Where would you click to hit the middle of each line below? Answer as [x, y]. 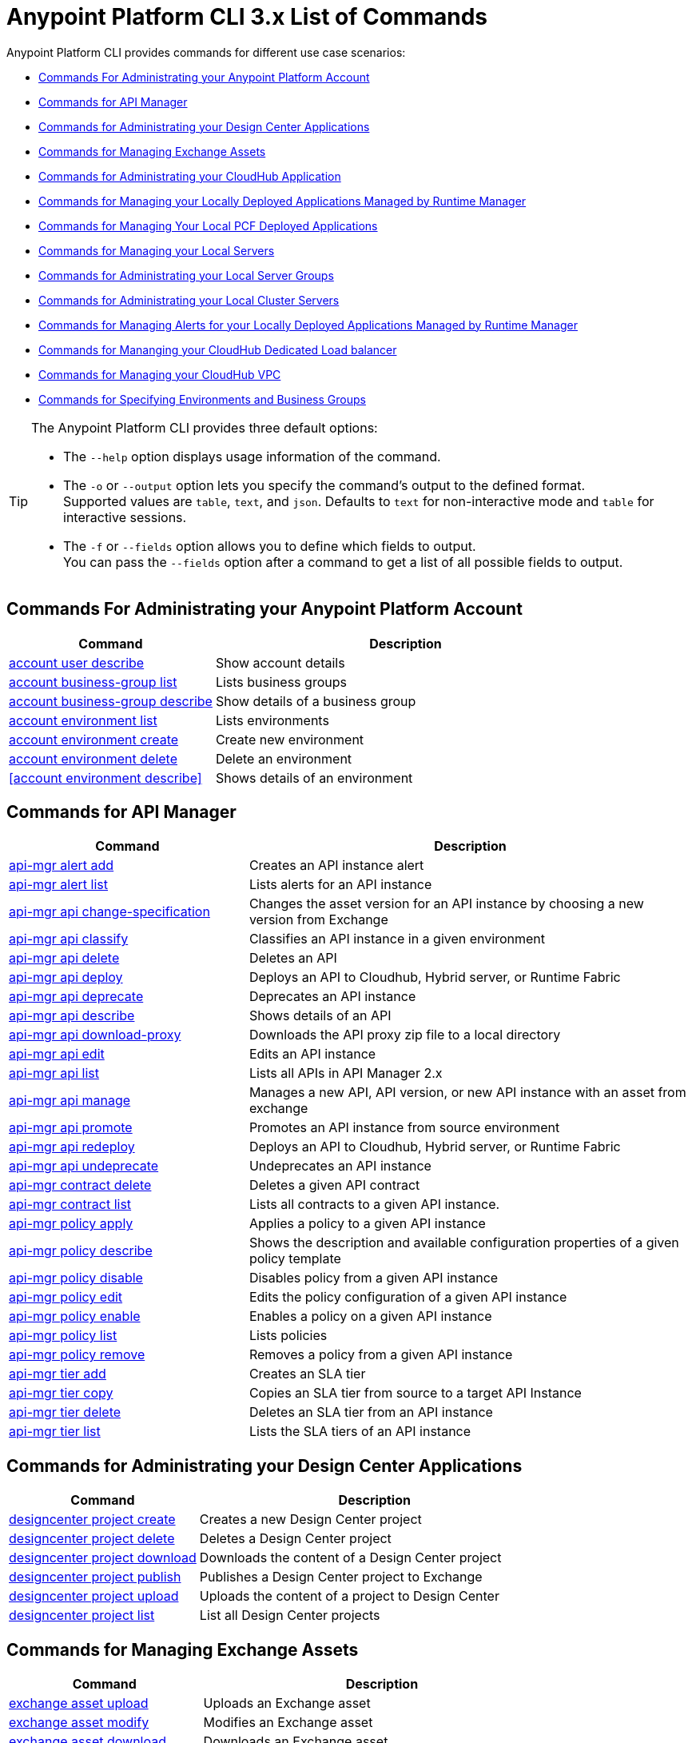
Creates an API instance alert [336, 866]
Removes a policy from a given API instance [381, 1355]
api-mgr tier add [58, 1374]
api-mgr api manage [70, 1101]
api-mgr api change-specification [109, 912]
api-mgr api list [54, 1073]
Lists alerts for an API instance [340, 885]
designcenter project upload [94, 1596]
